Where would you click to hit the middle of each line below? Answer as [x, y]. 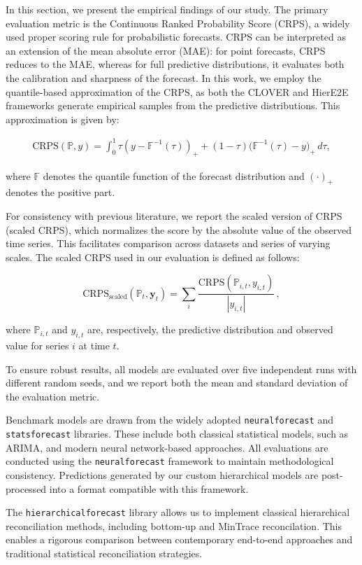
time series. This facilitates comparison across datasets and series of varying [168, 243]
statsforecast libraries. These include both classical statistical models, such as [177, 434]
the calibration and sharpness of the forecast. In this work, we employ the [164, 77]
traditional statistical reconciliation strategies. [104, 553]
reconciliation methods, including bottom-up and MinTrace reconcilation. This [174, 525]
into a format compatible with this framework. [149, 488]
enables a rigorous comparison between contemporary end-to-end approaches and [179, 539]
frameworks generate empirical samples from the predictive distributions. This [173, 105]
